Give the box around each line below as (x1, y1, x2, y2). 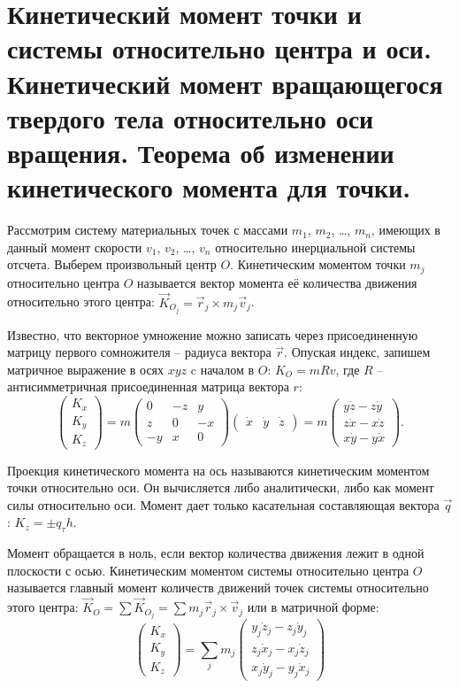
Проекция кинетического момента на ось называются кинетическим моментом (7, 460, 430, 479)
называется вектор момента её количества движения (137, 273, 417, 291)
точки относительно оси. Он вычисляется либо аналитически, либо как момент (7, 478, 434, 497)
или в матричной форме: (247, 598, 379, 616)
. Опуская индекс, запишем (284, 343, 431, 361)
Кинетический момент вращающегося (7, 65, 443, 101)
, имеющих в (371, 220, 440, 239)
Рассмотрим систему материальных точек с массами (7, 220, 288, 239)
